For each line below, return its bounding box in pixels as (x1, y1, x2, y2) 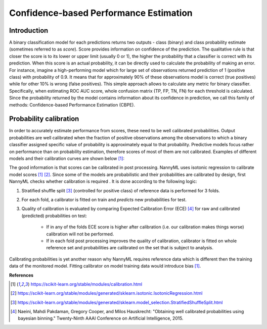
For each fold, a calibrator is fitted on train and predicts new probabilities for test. (21, 197, 187, 203)
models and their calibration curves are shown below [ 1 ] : (9, 156, 125, 162)
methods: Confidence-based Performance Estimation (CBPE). (9, 102, 135, 108)
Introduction (9, 26, 48, 35)
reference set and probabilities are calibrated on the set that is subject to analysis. (46, 245, 214, 251)
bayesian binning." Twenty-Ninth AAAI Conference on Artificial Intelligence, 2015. (18, 315, 184, 322)
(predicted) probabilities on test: (21, 213, 88, 219)
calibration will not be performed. (46, 231, 114, 237)
